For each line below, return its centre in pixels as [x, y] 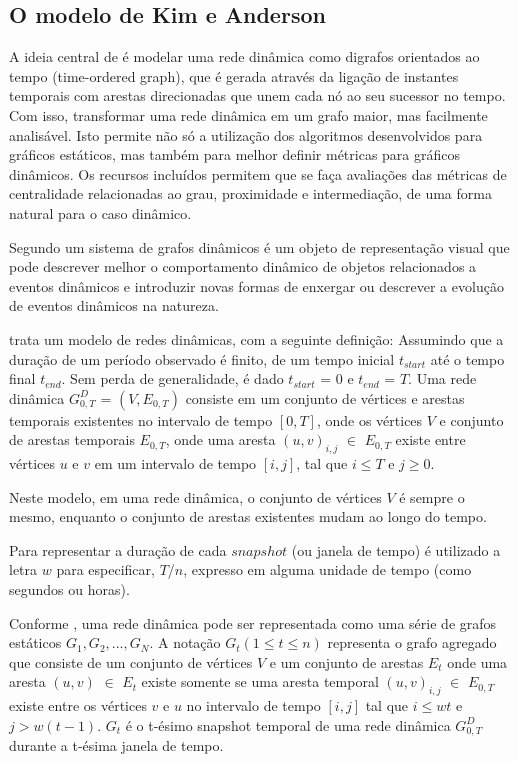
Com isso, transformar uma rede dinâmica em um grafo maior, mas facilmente [248, 114]
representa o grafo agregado [412, 642]
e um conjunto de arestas [346, 661]
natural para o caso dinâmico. [100, 212]
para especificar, [105, 569]
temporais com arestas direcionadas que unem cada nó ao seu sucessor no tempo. [257, 95]
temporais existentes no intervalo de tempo [141, 419]
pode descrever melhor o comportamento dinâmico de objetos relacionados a [243, 266]
